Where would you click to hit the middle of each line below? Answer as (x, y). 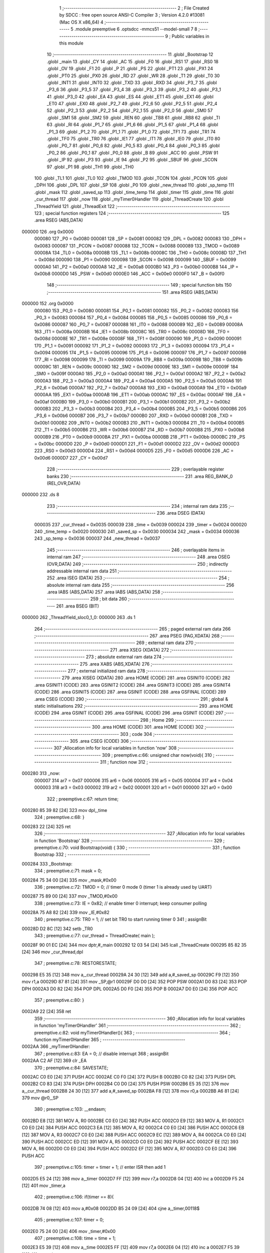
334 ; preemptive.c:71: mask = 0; (68, 871)
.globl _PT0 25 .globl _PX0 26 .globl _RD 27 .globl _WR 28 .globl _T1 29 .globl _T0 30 (133, 76)
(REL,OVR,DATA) (64, 483)
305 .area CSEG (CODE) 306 (99, 741)
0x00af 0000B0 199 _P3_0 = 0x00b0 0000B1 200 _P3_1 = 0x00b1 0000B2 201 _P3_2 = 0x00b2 (132, 401)
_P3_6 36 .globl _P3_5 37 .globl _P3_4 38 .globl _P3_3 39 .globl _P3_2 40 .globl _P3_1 (134, 90)
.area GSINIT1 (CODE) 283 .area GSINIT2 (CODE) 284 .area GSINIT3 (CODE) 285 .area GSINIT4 (132, 685)
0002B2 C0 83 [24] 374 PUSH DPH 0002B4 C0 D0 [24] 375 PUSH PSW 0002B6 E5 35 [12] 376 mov (125, 1084)
